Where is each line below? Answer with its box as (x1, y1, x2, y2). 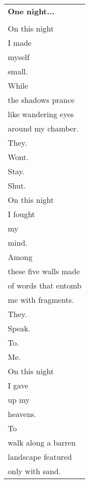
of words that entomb (8, 280, 82, 291)
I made (8, 37, 32, 48)
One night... (8, 5, 55, 17)
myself (8, 51, 30, 63)
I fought (8, 208, 35, 220)
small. (8, 65, 28, 77)
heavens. (8, 408, 37, 419)
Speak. (8, 322, 31, 334)
